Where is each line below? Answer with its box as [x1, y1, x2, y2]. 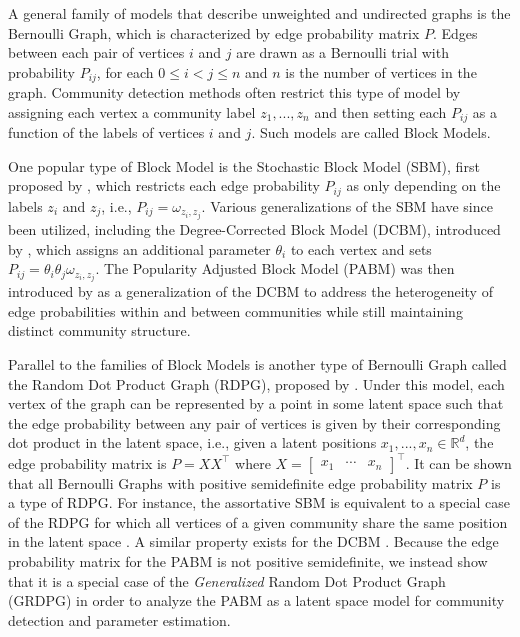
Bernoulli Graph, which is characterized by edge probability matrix [8, 22, 420, 43]
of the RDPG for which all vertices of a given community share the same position [8, 511, 508, 532]
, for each [96, 61, 154, 82]
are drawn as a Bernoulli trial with [236, 42, 449, 63]
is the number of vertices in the [285, 61, 477, 82]
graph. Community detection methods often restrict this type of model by [8, 82, 461, 103]
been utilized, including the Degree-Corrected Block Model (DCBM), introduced [8, 219, 501, 240]
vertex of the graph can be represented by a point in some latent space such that [8, 393, 504, 414]
